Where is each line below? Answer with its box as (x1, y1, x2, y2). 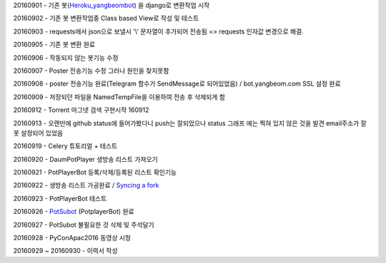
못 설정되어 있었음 (13, 128, 64, 137)
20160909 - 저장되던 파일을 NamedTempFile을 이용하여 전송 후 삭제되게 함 (13, 93, 225, 101)
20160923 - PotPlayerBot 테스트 (13, 194, 107, 202)
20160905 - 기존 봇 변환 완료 (13, 40, 96, 49)
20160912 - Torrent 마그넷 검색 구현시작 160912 (13, 105, 149, 114)
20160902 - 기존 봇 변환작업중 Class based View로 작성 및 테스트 (13, 14, 199, 23)
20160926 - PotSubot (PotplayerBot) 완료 (13, 207, 135, 216)
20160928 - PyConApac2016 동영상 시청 (13, 234, 132, 242)
